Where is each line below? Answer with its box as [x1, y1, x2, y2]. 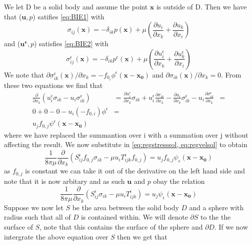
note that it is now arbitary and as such [4, 175, 125, 186]
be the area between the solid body [72, 202, 179, 212]
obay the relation [153, 175, 205, 186]
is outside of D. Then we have [156, 1, 247, 11]
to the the [200, 212, 231, 222]
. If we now [214, 222, 248, 232]
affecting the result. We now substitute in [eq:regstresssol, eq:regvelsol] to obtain [4, 139, 248, 150]
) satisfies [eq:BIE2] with [34, 38, 109, 49]
